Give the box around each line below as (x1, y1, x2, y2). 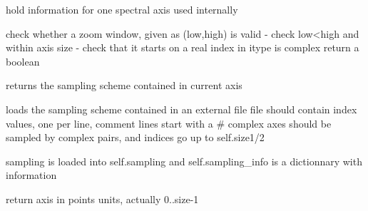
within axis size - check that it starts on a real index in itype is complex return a (6, 40, 359, 55)
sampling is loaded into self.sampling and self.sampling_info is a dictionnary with (6, 153, 362, 168)
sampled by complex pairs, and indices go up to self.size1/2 (6, 130, 265, 145)
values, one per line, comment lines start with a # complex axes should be (6, 115, 332, 130)
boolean (6, 53, 40, 68)
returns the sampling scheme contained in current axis (6, 78, 242, 93)
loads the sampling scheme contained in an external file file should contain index (6, 101, 357, 116)
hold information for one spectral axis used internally (6, 2, 238, 16)
